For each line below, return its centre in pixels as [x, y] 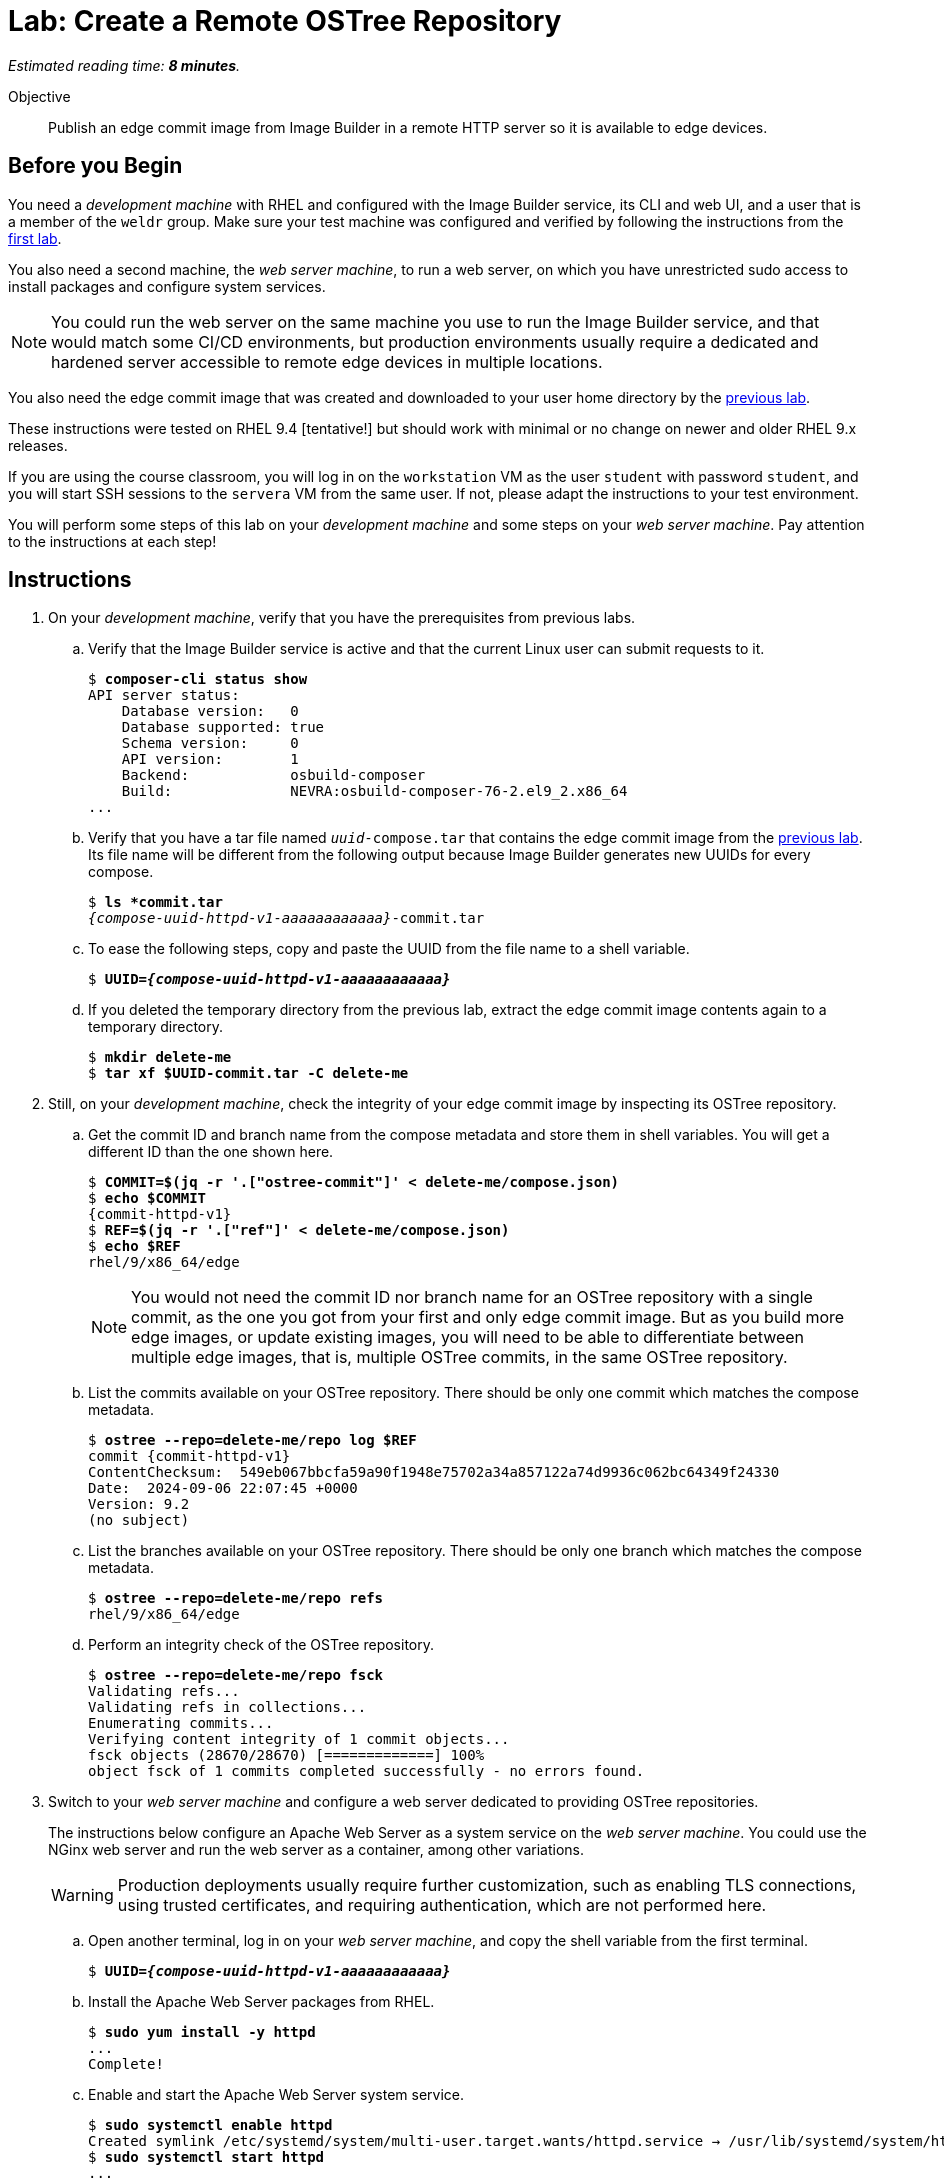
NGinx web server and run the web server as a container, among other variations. [316, 1850]
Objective [39, 96]
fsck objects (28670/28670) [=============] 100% [286, 1755]
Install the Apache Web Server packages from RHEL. [261, 2002]
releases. [38, 445]
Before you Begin [95, 166]
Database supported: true [223, 727]
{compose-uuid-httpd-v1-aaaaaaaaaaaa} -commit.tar [286, 918]
